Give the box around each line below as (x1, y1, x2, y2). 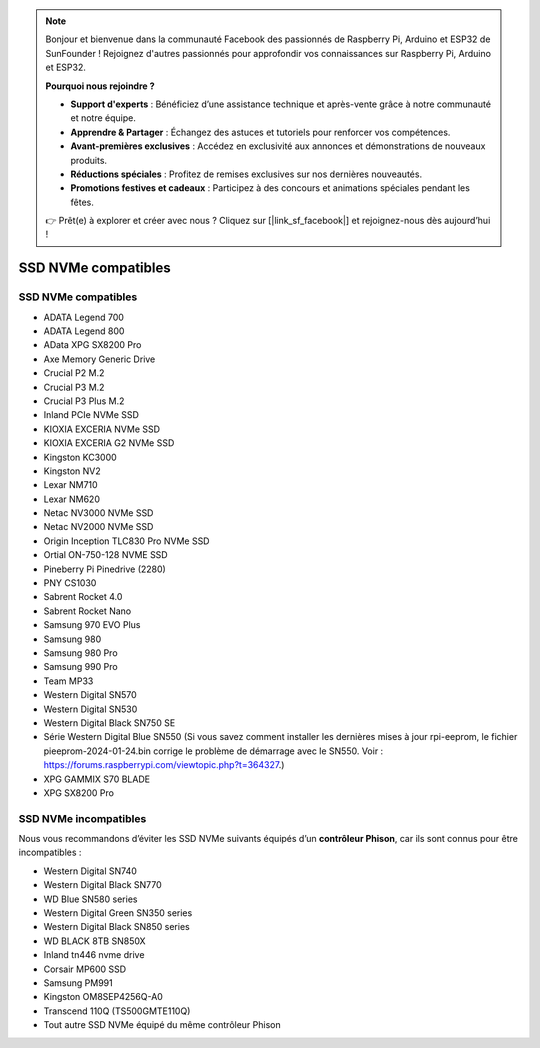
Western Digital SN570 (43, 689, 137, 701)
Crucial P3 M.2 (43, 381, 105, 393)
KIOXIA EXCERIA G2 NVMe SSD (43, 437, 175, 449)
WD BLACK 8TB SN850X (43, 935, 146, 947)
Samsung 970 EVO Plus (43, 619, 141, 631)
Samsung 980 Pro (43, 647, 119, 659)
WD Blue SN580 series (43, 893, 138, 905)
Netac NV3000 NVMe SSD (43, 507, 154, 519)
